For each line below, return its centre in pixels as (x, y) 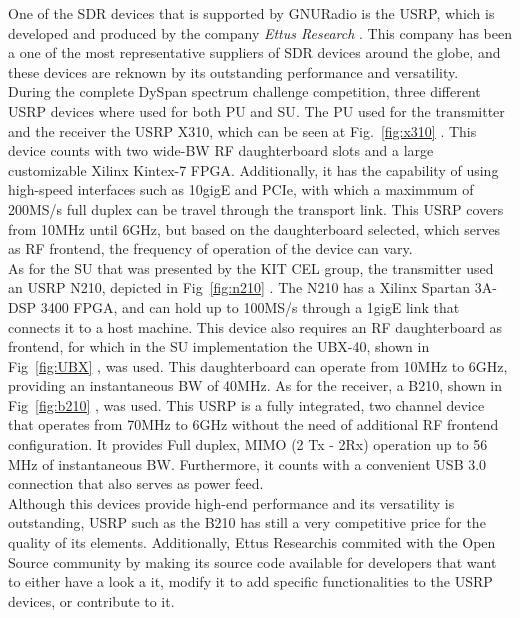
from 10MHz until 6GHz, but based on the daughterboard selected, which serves (254, 228)
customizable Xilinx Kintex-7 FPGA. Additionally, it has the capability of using (253, 169)
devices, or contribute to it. (91, 600)
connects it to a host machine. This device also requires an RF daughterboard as (255, 326)
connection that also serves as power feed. (136, 483)
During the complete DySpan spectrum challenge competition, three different (244, 91)
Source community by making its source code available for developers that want (252, 561)
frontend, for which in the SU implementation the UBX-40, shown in (219, 346)
